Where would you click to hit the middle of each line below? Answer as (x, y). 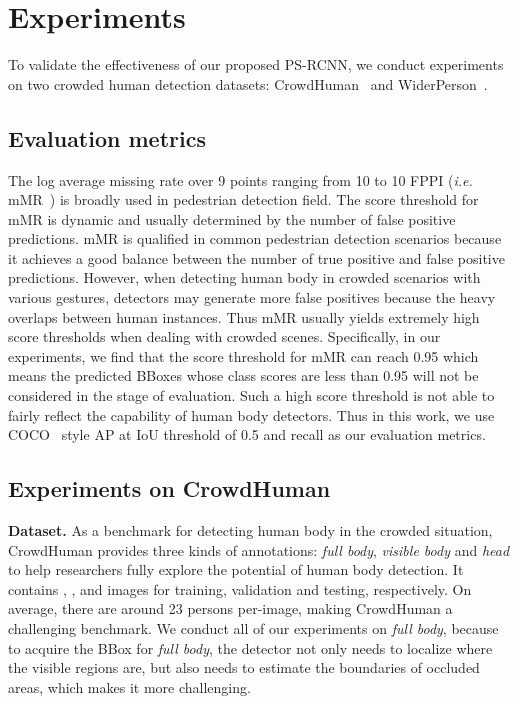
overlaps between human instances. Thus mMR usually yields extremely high (244, 316)
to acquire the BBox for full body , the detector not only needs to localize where (250, 647)
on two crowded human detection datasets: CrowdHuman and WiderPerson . (248, 83)
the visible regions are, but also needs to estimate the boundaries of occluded (244, 667)
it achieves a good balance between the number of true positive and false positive (256, 257)
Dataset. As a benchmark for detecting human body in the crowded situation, (250, 530)
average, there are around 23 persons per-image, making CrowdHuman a (230, 608)
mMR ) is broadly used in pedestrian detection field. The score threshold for (243, 199)
